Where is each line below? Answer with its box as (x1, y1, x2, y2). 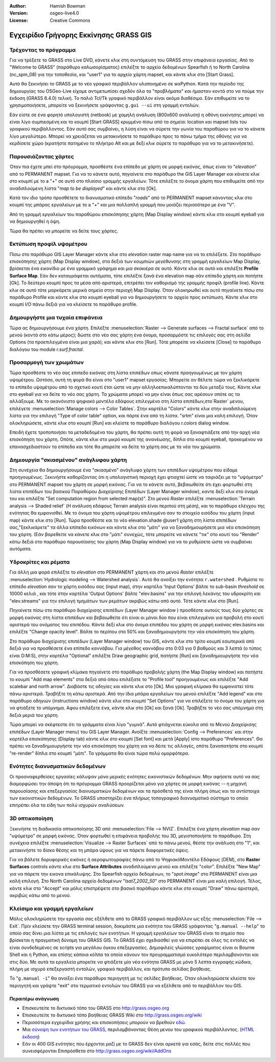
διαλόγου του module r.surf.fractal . (9, 346, 84, 352)
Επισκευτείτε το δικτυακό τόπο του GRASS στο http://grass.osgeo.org (22, 1005, 170, 1011)
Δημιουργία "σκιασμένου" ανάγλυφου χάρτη (9, 456, 127, 463)
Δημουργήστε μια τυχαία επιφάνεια (9, 314, 103, 321)
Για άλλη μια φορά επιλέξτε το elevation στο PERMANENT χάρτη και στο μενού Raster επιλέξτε (9, 569, 214, 576)
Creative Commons (50, 17, 90, 23)
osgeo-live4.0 (50, 10, 79, 16)
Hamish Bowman (50, 3, 85, 9)
